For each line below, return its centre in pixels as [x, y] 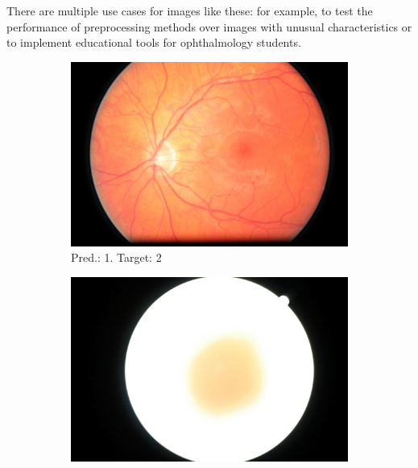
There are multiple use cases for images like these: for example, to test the [190, 10]
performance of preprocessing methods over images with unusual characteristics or [209, 26]
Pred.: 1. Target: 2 [116, 257]
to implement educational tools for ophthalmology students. [154, 42]
